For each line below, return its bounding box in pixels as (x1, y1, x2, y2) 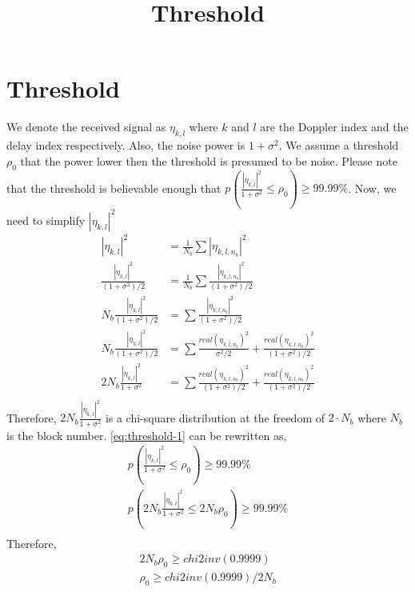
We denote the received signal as (6, 118, 166, 135)
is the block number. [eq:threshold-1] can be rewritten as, (6, 426, 287, 443)
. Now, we (348, 179, 397, 196)
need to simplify (6, 211, 86, 228)
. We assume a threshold (278, 137, 399, 154)
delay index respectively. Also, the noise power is (6, 137, 245, 154)
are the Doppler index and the (260, 118, 409, 135)
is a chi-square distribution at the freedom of (105, 409, 325, 426)
